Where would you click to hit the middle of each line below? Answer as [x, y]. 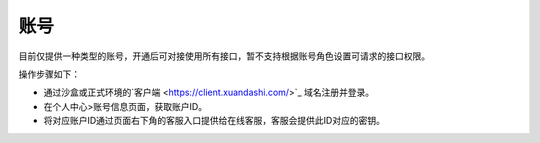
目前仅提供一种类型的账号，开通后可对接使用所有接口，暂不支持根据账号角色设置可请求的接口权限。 [224, 56]
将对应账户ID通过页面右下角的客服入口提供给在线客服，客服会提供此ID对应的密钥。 [214, 121]
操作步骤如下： [49, 74]
